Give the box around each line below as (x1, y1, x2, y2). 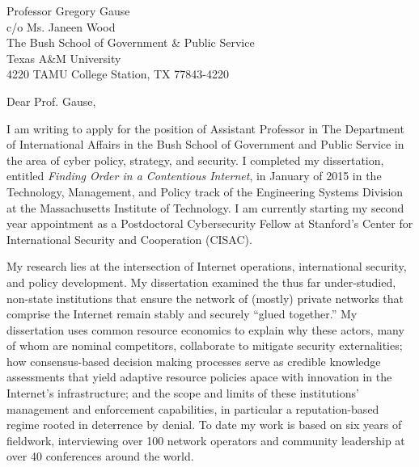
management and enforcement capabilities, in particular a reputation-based (6, 400, 379, 417)
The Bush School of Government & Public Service (6, 34, 255, 51)
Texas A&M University (6, 49, 121, 66)
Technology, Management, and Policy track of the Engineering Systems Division (6, 183, 404, 200)
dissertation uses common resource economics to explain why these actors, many (6, 321, 404, 338)
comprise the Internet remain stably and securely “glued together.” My (6, 305, 358, 322)
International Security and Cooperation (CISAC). (6, 230, 252, 247)
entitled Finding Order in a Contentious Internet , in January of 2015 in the (6, 167, 382, 184)
